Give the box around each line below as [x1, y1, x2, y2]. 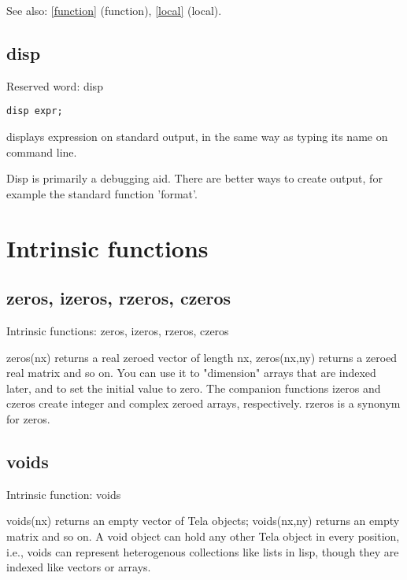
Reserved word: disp [6, 77, 103, 94]
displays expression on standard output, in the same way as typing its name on [6, 128, 388, 145]
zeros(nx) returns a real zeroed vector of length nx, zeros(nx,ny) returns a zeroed [6, 349, 398, 365]
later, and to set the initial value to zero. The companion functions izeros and [6, 379, 381, 396]
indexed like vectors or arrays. [6, 559, 151, 575]
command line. [6, 143, 77, 160]
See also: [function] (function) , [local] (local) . [6, 2, 222, 18]
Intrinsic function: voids [6, 486, 121, 502]
